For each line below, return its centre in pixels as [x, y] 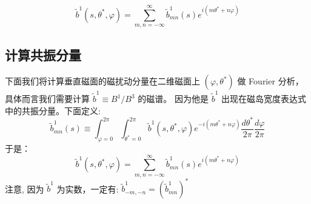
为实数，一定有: [88, 189]
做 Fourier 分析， [270, 81]
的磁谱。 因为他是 [173, 99]
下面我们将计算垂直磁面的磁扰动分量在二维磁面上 [102, 81]
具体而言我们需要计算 [47, 99]
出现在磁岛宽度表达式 [264, 99]
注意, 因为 [25, 189]
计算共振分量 [43, 54]
